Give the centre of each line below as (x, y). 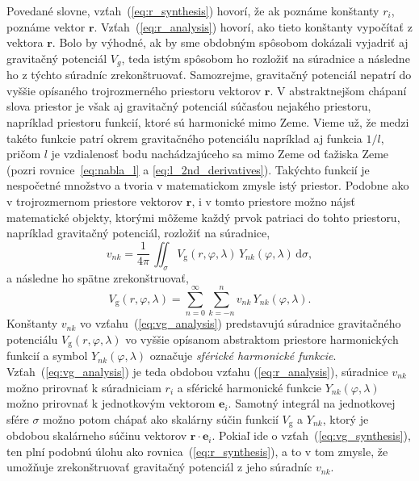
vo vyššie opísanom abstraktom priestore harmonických (262, 339)
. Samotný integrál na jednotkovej (312, 403)
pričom (24, 154)
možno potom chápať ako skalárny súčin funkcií (161, 418)
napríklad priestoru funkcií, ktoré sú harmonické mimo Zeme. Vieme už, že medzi (208, 122)
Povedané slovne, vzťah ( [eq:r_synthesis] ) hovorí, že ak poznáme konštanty (193, 10)
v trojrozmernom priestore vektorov (95, 201)
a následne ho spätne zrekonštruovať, (98, 277)
